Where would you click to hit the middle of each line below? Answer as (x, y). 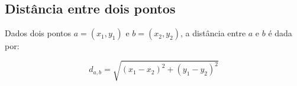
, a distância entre (213, 33)
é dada (280, 33)
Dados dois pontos (38, 33)
